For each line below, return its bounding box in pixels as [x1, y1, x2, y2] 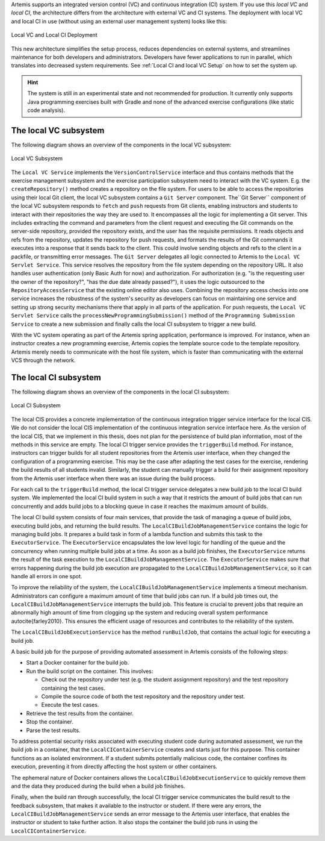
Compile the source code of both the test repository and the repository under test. [41, 693, 246, 700]
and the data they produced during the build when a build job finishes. [11, 782, 185, 789]
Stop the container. [26, 718, 73, 725]
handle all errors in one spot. [11, 572, 82, 580]
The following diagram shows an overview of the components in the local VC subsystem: [11, 141, 232, 148]
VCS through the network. [11, 357, 76, 364]
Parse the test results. [26, 727, 81, 734]
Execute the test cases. [41, 701, 99, 708]
